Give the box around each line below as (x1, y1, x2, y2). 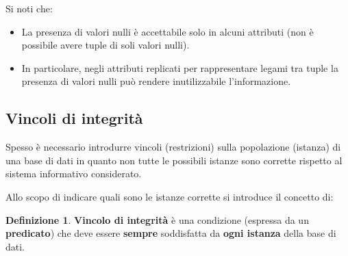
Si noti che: (5, 1, 53, 15)
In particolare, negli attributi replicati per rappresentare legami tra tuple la (21, 60, 338, 75)
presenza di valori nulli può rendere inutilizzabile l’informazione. (21, 74, 291, 88)
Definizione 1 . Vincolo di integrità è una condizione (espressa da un (5, 212, 309, 227)
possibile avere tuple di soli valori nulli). (21, 38, 190, 52)
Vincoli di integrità (5, 107, 143, 129)
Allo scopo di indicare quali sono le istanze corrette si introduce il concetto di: (5, 189, 334, 203)
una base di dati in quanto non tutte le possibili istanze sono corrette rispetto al (5, 153, 343, 167)
